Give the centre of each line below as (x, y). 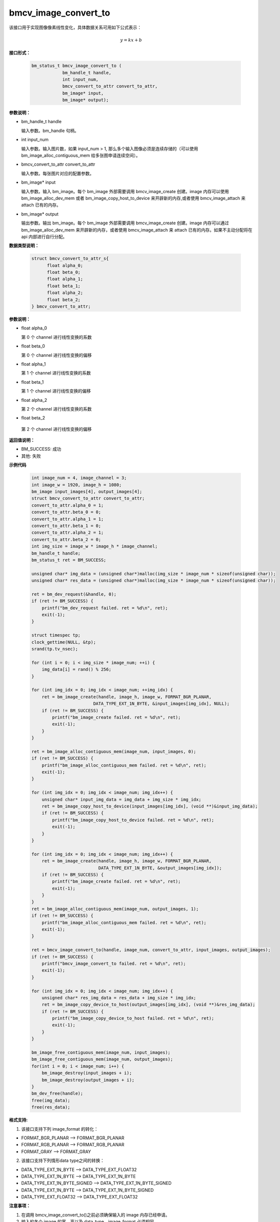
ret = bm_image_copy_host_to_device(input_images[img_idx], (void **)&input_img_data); (150, 806)
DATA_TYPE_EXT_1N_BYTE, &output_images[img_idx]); (160, 868)
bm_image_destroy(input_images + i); (87, 1073)
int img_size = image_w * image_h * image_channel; (95, 546)
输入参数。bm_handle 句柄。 (50, 131)
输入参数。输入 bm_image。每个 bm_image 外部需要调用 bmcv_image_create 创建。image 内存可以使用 (125, 191)
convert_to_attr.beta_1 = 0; (66, 526)
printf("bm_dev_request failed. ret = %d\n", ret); (105, 608)
